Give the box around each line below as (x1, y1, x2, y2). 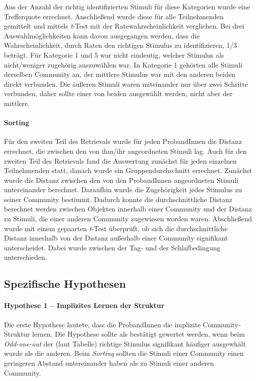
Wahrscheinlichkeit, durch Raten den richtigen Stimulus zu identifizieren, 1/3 (4, 40, 237, 50)
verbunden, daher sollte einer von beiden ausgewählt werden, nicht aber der (4, 88, 233, 99)
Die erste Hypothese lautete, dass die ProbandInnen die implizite (4, 319, 201, 329)
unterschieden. (4, 252, 47, 262)
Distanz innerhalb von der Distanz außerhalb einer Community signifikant (4, 233, 228, 243)
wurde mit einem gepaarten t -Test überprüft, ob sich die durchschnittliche (4, 223, 228, 233)
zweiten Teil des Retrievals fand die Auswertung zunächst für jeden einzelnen (4, 155, 237, 166)
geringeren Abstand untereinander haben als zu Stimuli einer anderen (4, 358, 214, 368)
